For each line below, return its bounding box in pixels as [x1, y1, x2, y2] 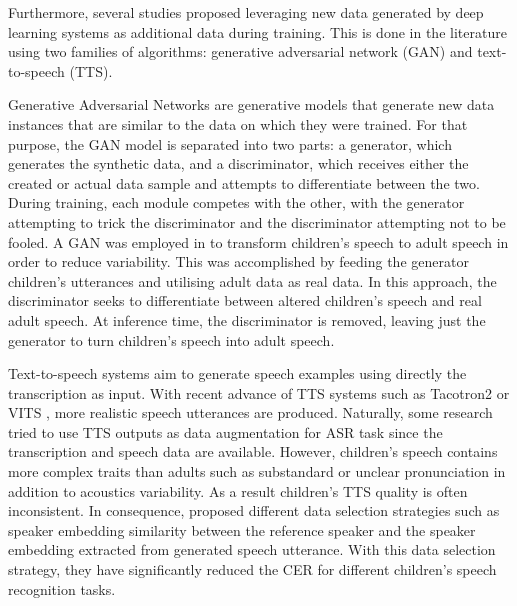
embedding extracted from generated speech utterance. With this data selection [8, 539, 496, 560]
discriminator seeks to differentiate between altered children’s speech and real [8, 290, 482, 311]
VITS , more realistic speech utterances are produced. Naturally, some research [8, 402, 493, 423]
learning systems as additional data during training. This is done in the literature [8, 21, 507, 42]
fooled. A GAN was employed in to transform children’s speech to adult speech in [8, 231, 509, 252]
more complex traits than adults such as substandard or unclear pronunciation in [8, 461, 506, 482]
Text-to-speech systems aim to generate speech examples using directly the [8, 363, 467, 384]
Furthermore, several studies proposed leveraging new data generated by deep [8, 2, 484, 22]
